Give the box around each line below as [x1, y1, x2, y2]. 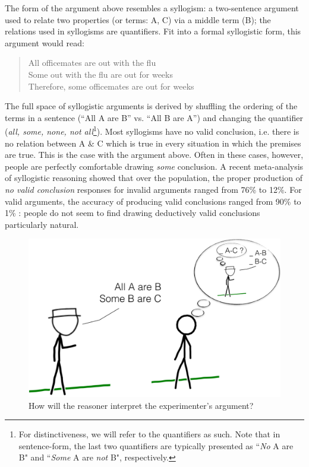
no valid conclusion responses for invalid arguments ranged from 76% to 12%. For [5, 183, 302, 195]
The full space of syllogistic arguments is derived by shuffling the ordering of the [5, 100, 298, 112]
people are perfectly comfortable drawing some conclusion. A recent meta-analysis [5, 160, 304, 172]
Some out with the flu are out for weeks [28, 68, 173, 80]
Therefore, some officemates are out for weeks [28, 80, 194, 92]
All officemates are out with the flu [28, 56, 156, 69]
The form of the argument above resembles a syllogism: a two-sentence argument [5, 2, 299, 14]
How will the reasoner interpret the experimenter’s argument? [29, 399, 254, 411]
